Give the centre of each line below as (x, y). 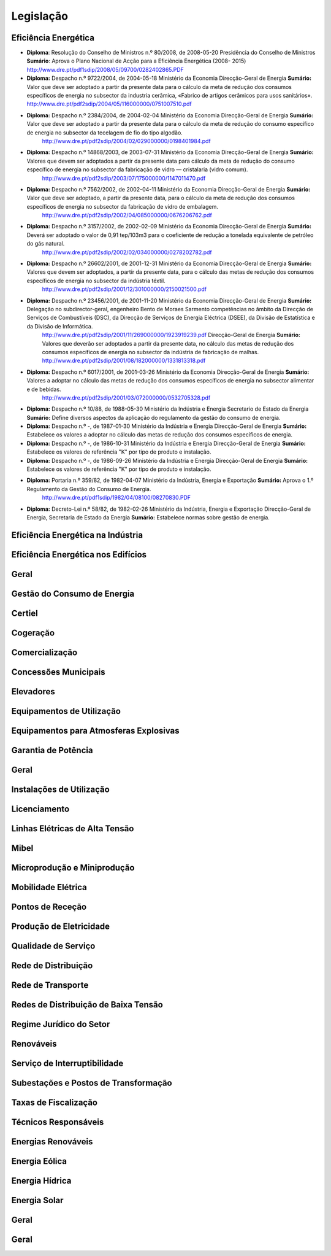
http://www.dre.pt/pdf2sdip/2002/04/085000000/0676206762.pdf (127, 215)
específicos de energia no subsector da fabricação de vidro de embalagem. (123, 206)
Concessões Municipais (58, 672)
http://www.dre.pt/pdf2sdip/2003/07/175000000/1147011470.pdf (124, 178)
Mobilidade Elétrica (49, 887)
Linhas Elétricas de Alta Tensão (73, 829)
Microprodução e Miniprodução (73, 868)
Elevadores (33, 692)
